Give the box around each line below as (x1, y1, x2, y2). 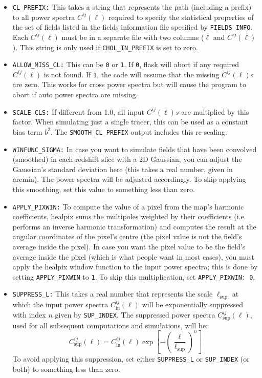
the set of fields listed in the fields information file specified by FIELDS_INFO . (12, 22, 253, 32)
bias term (12, 126, 42, 137)
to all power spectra (12, 11, 75, 22)
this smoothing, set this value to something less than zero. (12, 184, 195, 194)
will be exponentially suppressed (142, 299, 244, 309)
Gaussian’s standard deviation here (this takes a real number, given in (12, 163, 233, 174)
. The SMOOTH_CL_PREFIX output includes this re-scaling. (50, 126, 227, 137)
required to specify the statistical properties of (108, 11, 254, 22)
